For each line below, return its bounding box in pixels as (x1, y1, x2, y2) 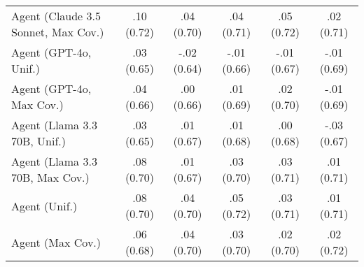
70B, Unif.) (11, 133, 66, 149)
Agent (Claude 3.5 (11, 8, 101, 24)
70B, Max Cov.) (11, 169, 90, 185)
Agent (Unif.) (11, 197, 78, 214)
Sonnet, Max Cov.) (11, 24, 104, 40)
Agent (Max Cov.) (11, 233, 101, 250)
